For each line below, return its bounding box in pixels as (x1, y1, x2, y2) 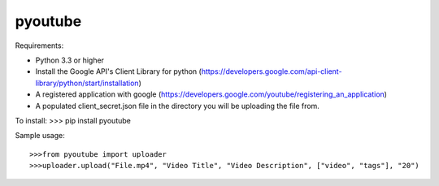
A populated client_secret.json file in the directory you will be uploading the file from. (35, 101, 320, 110)
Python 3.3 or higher (35, 55, 105, 65)
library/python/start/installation (35, 78, 139, 88)
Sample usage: (15, 131, 65, 141)
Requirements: (15, 41, 64, 50)
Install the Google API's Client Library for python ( (35, 67, 202, 76)
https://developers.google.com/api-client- (201, 67, 342, 76)
